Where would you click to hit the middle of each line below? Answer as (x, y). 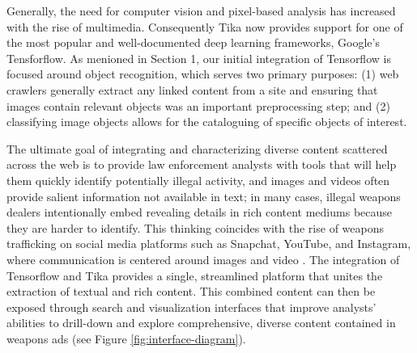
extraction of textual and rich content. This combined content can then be (191, 291)
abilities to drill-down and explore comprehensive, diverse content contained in (201, 323)
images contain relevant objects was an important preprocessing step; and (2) (198, 105)
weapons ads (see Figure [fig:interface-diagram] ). (126, 338)
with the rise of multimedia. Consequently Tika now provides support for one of (205, 26)
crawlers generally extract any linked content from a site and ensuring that (192, 89)
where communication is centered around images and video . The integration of (203, 259)
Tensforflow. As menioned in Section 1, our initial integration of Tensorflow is (199, 58)
